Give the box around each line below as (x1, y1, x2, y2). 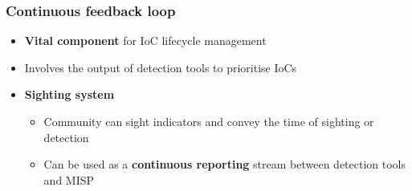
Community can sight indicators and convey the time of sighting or (43, 113, 374, 129)
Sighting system (24, 86, 115, 103)
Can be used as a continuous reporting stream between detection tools (43, 156, 406, 173)
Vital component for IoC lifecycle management (24, 32, 267, 49)
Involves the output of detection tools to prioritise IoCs (24, 59, 297, 75)
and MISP (43, 171, 95, 188)
